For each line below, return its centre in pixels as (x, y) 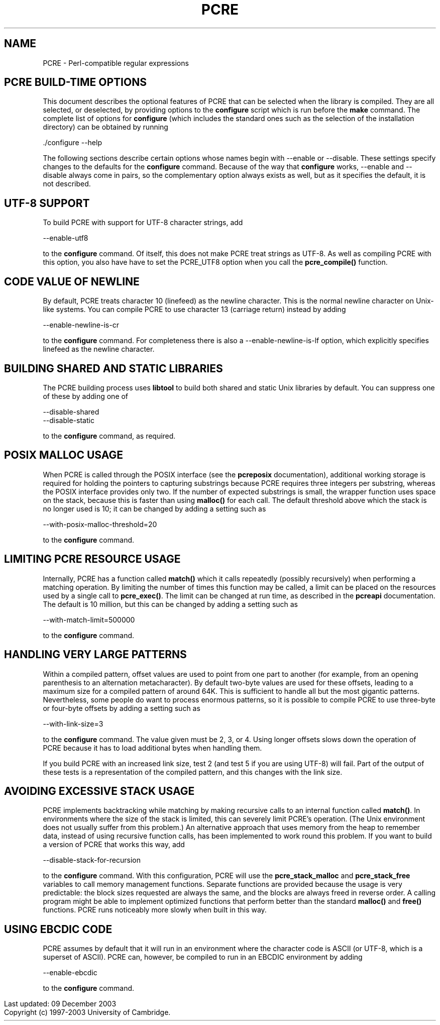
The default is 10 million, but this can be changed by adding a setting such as (171, 604)
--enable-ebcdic (70, 973)
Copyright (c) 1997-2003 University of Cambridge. (87, 1012)
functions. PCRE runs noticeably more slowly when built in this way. (155, 910)
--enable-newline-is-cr (81, 325)
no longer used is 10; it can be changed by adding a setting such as (154, 508)
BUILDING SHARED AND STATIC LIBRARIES (114, 368)
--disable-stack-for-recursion (92, 860)
